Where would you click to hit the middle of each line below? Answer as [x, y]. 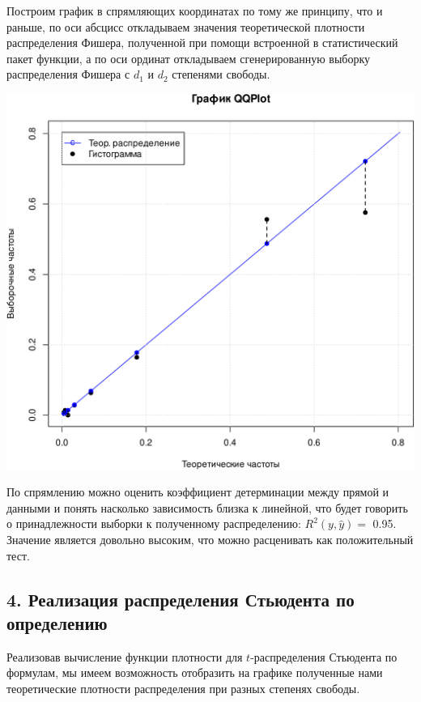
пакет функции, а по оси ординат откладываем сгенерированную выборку [189, 58]
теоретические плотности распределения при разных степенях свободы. [183, 688]
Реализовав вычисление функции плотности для [125, 656]
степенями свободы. [221, 74]
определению [57, 622]
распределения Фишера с [68, 74]
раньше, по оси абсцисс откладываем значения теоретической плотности [186, 26]
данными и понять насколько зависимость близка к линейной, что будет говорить [207, 507]
